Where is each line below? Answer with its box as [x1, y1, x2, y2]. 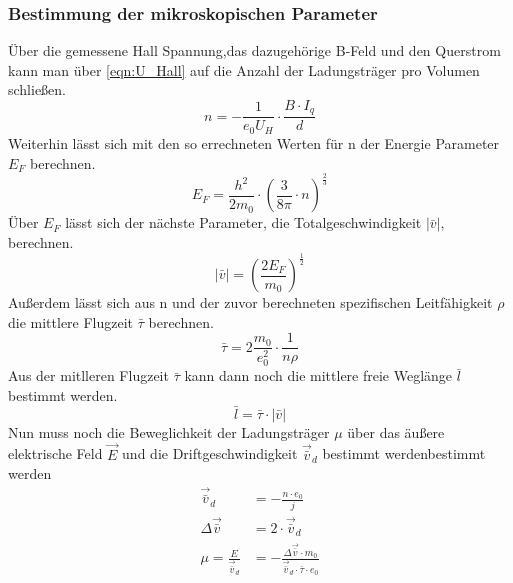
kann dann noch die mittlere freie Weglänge [184, 365, 453, 386]
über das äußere [347, 421, 445, 442]
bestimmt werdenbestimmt [322, 443, 486, 464]
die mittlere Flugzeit [8, 311, 134, 332]
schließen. [8, 79, 67, 100]
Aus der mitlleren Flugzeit [8, 365, 169, 386]
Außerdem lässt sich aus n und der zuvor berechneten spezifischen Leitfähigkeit [8, 292, 493, 313]
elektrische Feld [8, 443, 103, 464]
